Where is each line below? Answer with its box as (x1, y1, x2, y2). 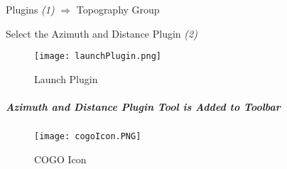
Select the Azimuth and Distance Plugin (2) (6, 26, 197, 40)
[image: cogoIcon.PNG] (34, 131, 141, 141)
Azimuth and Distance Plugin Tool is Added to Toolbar (6, 99, 281, 114)
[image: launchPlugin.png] (34, 51, 161, 62)
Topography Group (76, 2, 160, 16)
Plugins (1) (6, 2, 55, 16)
